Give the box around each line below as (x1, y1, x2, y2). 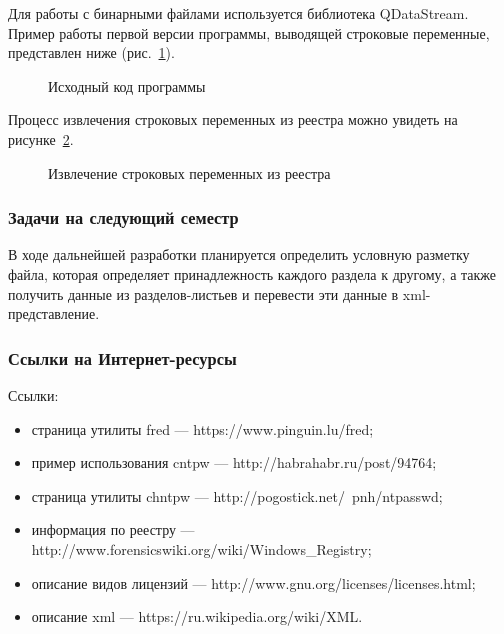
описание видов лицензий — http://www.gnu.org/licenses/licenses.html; (31, 572, 476, 593)
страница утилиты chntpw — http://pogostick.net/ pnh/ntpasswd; (31, 485, 443, 506)
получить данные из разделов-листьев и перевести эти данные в (8, 283, 399, 304)
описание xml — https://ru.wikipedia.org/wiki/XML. (31, 606, 363, 627)
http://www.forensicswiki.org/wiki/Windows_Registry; (31, 538, 372, 559)
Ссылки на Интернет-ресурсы (8, 345, 237, 370)
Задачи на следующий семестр (8, 205, 239, 230)
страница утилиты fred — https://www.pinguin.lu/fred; (31, 418, 374, 439)
